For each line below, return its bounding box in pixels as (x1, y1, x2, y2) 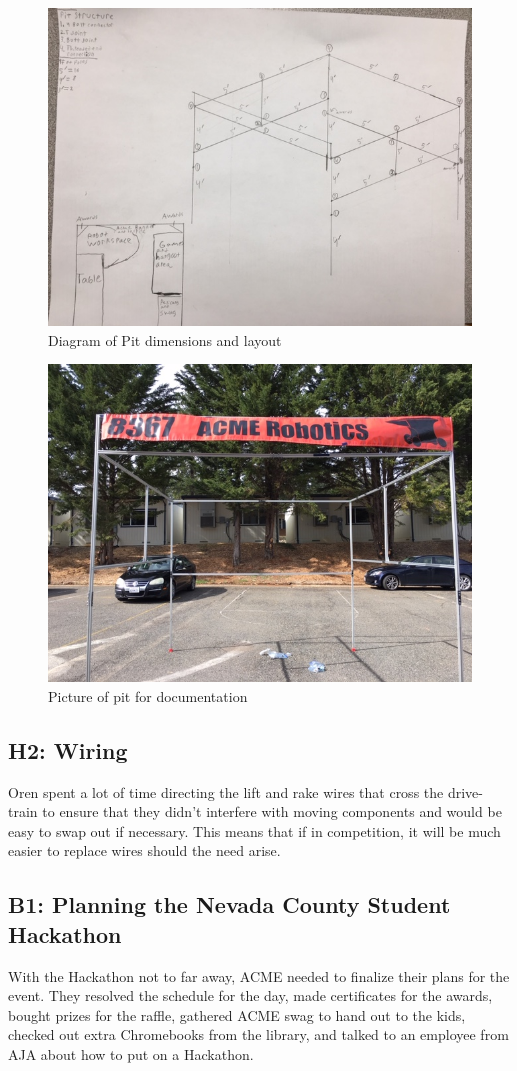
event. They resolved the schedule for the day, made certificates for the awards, (8, 985, 493, 1006)
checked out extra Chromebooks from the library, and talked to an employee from (8, 1024, 509, 1045)
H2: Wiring (8, 734, 128, 765)
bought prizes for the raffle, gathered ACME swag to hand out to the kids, (8, 1004, 466, 1025)
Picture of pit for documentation (48, 685, 248, 706)
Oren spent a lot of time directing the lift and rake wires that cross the (8, 781, 444, 802)
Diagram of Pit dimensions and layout (48, 329, 282, 350)
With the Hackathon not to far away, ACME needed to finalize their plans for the (8, 965, 510, 986)
